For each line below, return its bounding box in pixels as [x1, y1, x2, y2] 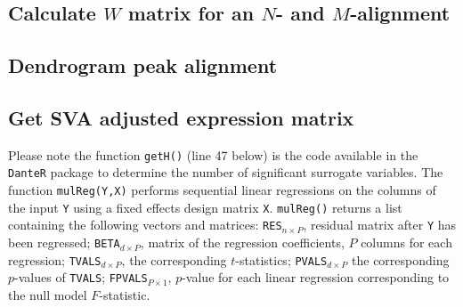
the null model [8, 286, 87, 304]
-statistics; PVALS [235, 250, 328, 269]
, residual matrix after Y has [303, 215, 457, 234]
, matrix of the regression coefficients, [140, 233, 345, 252]
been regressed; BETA [8, 233, 120, 252]
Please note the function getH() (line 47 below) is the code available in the [8, 145, 418, 164]
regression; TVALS [8, 250, 102, 269]
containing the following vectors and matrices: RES [8, 215, 282, 234]
